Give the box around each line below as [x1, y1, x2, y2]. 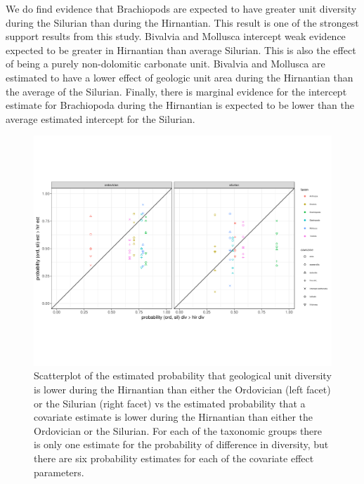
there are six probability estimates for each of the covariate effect [34, 451, 314, 466]
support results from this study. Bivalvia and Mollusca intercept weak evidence [6, 29, 346, 44]
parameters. [34, 464, 84, 479]
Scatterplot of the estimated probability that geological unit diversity [34, 368, 332, 383]
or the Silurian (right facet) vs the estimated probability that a [34, 395, 306, 410]
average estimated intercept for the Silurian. [6, 111, 195, 126]
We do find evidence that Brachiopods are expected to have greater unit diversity [6, 1, 357, 15]
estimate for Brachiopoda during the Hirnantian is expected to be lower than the [6, 98, 355, 112]
